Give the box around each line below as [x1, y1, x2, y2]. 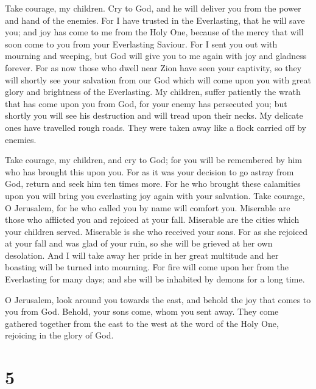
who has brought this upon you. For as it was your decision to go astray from [5, 165, 294, 178]
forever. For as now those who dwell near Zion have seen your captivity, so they [5, 61, 302, 74]
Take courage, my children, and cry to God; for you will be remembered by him [5, 153, 302, 166]
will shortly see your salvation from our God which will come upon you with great [5, 73, 311, 86]
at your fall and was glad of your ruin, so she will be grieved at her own [5, 237, 273, 250]
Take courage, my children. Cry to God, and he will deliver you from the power [5, 2, 301, 14]
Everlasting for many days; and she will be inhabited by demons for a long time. [5, 273, 305, 286]
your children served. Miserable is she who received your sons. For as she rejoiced [5, 225, 307, 237]
